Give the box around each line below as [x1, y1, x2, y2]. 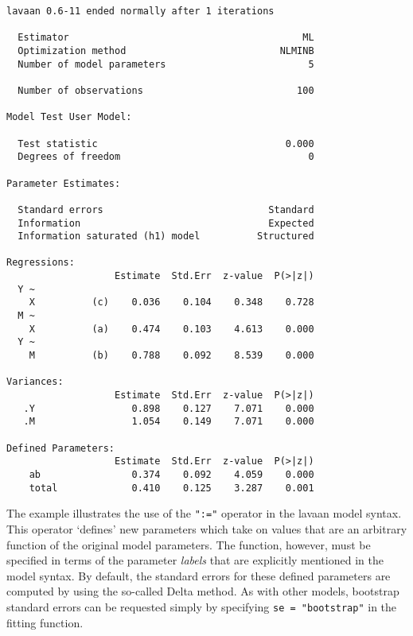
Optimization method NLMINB [18, 45, 314, 56]
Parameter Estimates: [6, 177, 121, 189]
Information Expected [18, 217, 314, 229]
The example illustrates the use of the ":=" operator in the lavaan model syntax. [6, 505, 402, 522]
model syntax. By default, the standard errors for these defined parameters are [6, 567, 391, 584]
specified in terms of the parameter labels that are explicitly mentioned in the [6, 552, 384, 568]
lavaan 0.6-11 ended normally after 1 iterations [6, 6, 275, 17]
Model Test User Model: [6, 111, 132, 123]
